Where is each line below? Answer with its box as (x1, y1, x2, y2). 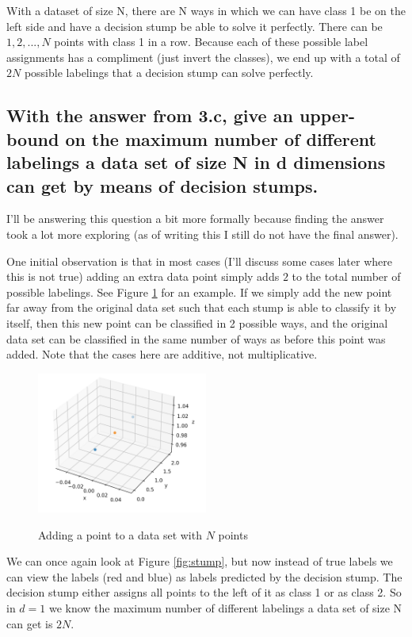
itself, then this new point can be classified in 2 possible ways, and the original (6, 314, 388, 331)
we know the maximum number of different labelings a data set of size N (48, 599, 402, 616)
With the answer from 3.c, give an (6, 103, 293, 128)
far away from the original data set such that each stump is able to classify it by (6, 299, 397, 316)
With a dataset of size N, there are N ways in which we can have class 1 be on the (6, 2, 406, 18)
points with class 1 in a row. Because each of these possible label (54, 33, 368, 50)
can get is (6, 615, 53, 631)
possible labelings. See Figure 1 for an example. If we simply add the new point (6, 283, 392, 300)
